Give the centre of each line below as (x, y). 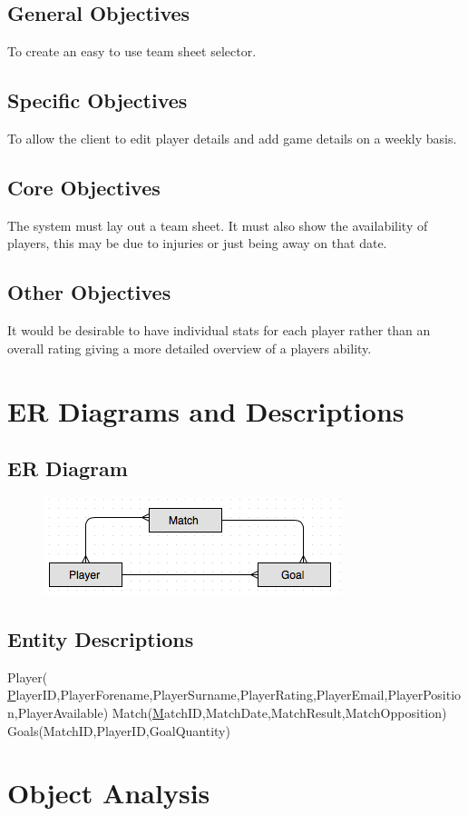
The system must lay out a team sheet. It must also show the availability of (218, 225)
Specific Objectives (97, 100)
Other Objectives (89, 292)
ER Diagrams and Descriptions (206, 410)
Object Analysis (109, 793)
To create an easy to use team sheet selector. (132, 51)
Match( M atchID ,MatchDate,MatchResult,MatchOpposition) (279, 712)
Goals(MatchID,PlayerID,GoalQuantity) (119, 730)
